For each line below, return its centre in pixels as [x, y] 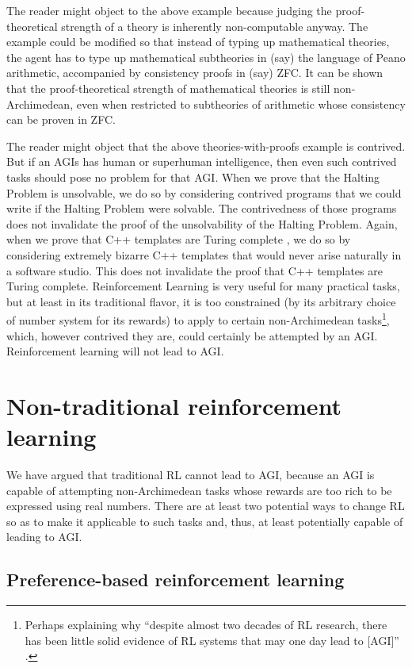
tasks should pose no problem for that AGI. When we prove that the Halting [193, 177]
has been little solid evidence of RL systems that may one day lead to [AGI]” [212, 640]
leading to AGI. [44, 537]
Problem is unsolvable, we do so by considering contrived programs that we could [204, 192]
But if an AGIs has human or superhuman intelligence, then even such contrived [202, 161]
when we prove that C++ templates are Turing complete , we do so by [179, 239]
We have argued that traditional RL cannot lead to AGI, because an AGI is [191, 475]
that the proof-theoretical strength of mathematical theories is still [168, 88]
